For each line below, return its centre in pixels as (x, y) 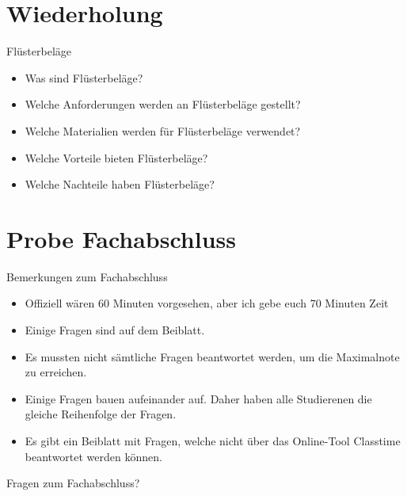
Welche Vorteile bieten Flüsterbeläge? (116, 157)
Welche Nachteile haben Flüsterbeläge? (120, 184)
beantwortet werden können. (93, 456)
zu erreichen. (56, 372)
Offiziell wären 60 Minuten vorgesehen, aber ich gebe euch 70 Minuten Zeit (207, 303)
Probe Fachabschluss (121, 238)
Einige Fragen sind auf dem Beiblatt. (115, 330)
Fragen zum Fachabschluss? (73, 483)
